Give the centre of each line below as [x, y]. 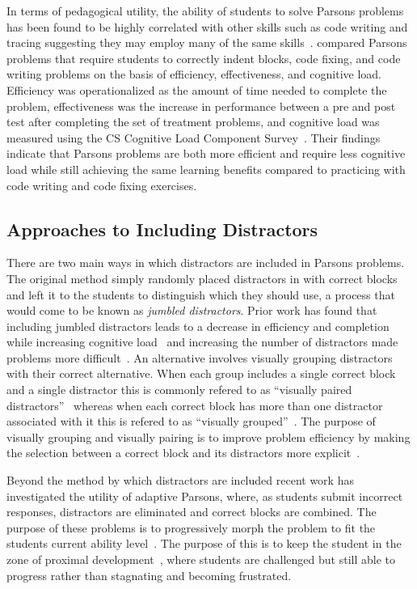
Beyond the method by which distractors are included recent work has [180, 480]
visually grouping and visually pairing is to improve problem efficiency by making [208, 436]
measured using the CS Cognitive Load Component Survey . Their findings [194, 137]
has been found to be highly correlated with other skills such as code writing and [207, 26]
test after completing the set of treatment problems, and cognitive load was [193, 122]
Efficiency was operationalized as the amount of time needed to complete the [197, 89]
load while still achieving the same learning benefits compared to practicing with [206, 169]
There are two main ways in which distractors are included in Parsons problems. [206, 263]
